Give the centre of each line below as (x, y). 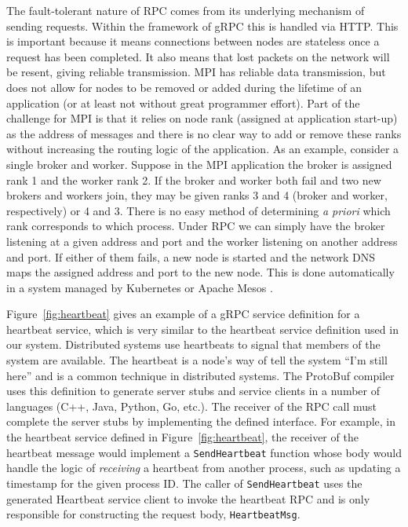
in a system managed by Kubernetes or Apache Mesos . (140, 287)
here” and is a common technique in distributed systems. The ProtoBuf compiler (200, 375)
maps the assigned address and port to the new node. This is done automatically (200, 272)
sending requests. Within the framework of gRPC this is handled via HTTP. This (202, 26)
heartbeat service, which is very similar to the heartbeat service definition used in (202, 329)
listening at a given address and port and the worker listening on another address (202, 241)
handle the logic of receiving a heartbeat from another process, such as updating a (204, 468)
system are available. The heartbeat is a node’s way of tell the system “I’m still (197, 360)
